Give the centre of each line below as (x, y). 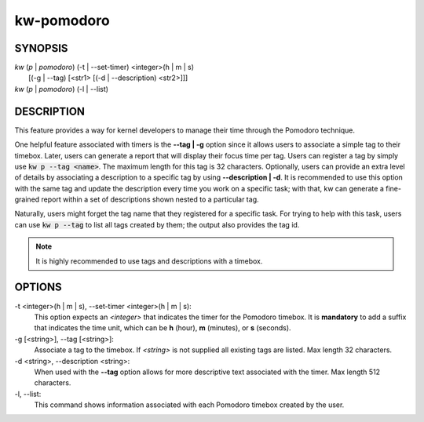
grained (27, 199)
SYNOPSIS (41, 48)
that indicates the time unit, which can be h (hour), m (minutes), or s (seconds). (163, 328)
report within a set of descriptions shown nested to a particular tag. (150, 199)
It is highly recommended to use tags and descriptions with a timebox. (149, 261)
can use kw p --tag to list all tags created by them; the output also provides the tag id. (157, 224)
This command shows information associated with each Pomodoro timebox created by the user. (189, 405)
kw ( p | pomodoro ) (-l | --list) (62, 89)
